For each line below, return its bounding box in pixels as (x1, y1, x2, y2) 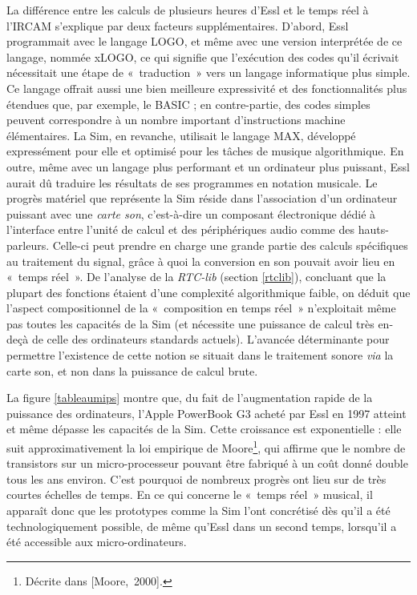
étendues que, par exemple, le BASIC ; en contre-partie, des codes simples (6, 95, 370, 112)
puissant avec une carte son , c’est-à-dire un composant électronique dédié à (6, 205, 376, 222)
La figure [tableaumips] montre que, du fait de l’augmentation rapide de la (6, 389, 373, 406)
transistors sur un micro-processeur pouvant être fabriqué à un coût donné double (6, 455, 408, 472)
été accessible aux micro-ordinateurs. (6, 533, 187, 550)
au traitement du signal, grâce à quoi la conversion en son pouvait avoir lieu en (6, 252, 395, 269)
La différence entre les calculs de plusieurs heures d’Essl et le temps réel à (6, 2, 369, 18)
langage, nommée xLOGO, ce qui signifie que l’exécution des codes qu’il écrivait (6, 48, 399, 65)
